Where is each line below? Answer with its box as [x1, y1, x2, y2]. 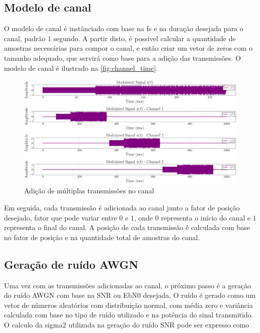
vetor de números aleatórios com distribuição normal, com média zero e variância [4, 299, 253, 310]
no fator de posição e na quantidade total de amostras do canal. [4, 232, 200, 242]
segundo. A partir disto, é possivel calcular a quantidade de [53, 33, 236, 43]
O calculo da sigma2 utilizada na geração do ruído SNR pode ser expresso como [4, 319, 249, 329]
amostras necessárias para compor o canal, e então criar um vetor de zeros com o [4, 43, 253, 53]
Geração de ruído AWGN [4, 256, 139, 272]
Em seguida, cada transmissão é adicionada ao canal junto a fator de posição [4, 202, 240, 212]
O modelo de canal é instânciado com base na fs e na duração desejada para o [4, 23, 243, 34]
